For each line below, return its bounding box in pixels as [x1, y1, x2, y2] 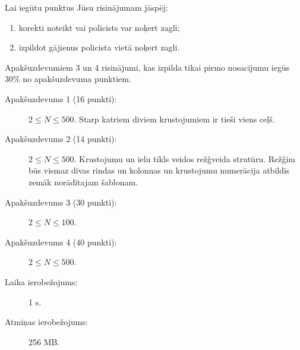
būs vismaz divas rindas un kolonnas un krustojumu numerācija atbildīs [29, 164, 290, 176]
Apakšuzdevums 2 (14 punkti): [5, 133, 117, 145]
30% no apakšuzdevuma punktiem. [5, 72, 131, 85]
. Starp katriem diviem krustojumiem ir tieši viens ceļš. [74, 112, 275, 125]
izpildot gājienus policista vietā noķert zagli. [18, 41, 180, 53]
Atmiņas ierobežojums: [5, 316, 88, 328]
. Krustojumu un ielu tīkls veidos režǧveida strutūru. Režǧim [74, 152, 296, 165]
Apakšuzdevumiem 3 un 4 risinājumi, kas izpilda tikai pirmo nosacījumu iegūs [5, 61, 290, 73]
